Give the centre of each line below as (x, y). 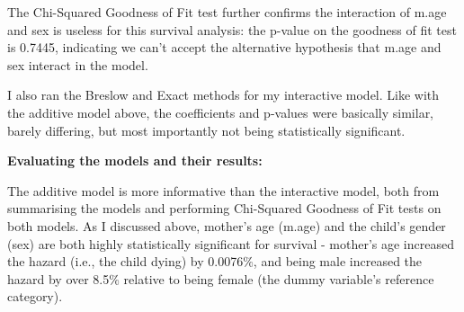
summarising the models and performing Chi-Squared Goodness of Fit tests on (224, 208)
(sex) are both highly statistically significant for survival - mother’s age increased (231, 243)
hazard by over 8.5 (58, 278)
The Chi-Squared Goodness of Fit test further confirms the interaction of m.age (227, 12)
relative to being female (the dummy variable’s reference (279, 278)
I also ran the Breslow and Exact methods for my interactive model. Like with (223, 95)
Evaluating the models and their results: (135, 160)
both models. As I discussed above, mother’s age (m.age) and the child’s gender (227, 225)
